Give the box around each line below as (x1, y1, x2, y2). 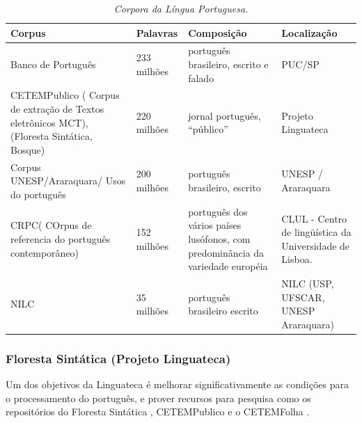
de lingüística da (281, 225, 352, 239)
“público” (188, 122, 228, 136)
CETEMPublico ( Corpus (10, 88, 120, 102)
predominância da (188, 245, 265, 260)
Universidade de (281, 238, 350, 253)
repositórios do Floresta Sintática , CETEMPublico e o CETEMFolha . (6, 404, 310, 419)
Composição (188, 25, 247, 40)
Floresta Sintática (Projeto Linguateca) (6, 349, 231, 367)
